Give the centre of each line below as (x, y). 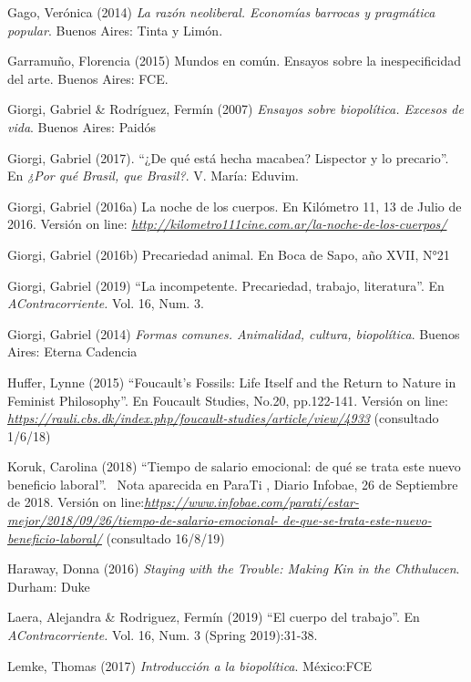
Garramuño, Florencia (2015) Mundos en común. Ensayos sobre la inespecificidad (235, 61)
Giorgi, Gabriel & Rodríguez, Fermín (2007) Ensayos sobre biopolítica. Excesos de (235, 109)
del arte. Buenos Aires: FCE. (88, 78)
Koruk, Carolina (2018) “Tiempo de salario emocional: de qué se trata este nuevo (234, 466)
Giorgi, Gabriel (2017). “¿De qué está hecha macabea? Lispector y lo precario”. (228, 157)
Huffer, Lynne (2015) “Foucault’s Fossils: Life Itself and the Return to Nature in (232, 382)
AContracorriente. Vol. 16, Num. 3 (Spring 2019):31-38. (163, 635)
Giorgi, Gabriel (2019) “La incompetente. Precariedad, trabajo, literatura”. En (226, 285)
